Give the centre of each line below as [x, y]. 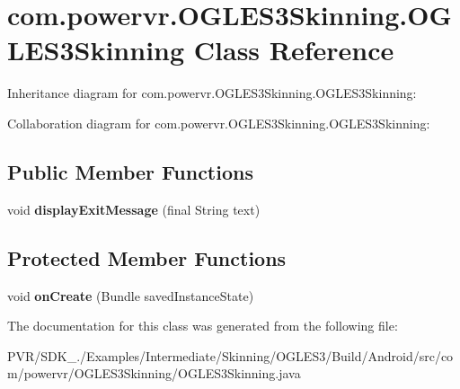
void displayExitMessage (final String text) [134, 209]
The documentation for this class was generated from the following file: [203, 326]
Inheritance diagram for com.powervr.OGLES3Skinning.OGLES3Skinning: [212, 93]
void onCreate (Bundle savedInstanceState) [131, 295]
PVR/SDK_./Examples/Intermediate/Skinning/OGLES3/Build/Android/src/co [230, 355]
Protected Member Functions [147, 257]
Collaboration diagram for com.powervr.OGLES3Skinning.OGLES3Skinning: [219, 123]
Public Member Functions [130, 171]
